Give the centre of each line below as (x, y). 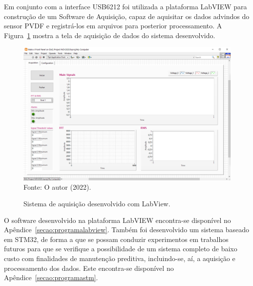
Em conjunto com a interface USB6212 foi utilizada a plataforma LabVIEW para (126, 6)
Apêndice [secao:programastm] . (51, 277)
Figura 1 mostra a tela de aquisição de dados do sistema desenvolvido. (110, 35)
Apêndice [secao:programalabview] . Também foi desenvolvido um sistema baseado (127, 230)
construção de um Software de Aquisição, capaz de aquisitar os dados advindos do (127, 16)
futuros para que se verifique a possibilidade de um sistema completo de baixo (121, 249)
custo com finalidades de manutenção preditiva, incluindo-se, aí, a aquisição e (120, 258)
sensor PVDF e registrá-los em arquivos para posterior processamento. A (113, 26)
